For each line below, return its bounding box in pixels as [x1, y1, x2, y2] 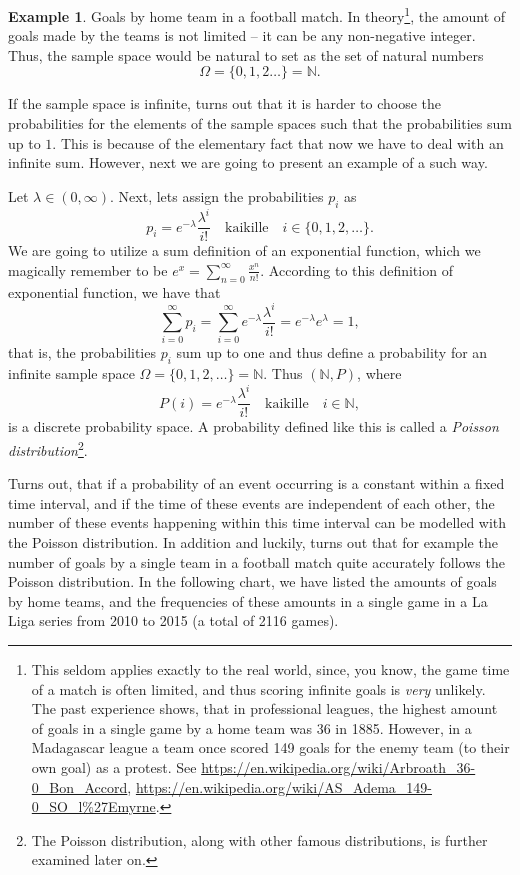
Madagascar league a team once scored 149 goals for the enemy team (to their [31, 737, 510, 758]
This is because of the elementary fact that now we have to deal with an [60, 132, 504, 153]
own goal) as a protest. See [31, 756, 197, 777]
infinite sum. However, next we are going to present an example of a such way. [8, 152, 488, 173]
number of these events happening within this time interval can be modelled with [8, 512, 507, 533]
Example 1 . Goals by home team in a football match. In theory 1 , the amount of [8, 3, 506, 26]
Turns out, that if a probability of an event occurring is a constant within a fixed [8, 473, 505, 494]
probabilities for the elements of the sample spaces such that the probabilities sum [8, 113, 512, 134]
